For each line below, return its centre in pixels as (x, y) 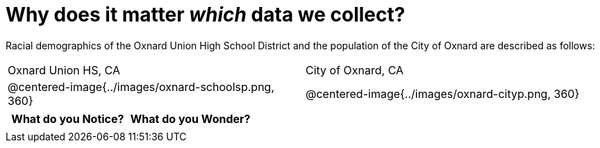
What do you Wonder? (190, 118)
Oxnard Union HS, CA (64, 70)
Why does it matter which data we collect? (206, 15)
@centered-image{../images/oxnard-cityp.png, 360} (443, 93)
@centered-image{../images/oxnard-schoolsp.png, (141, 87)
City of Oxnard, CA (355, 70)
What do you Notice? (68, 118)
